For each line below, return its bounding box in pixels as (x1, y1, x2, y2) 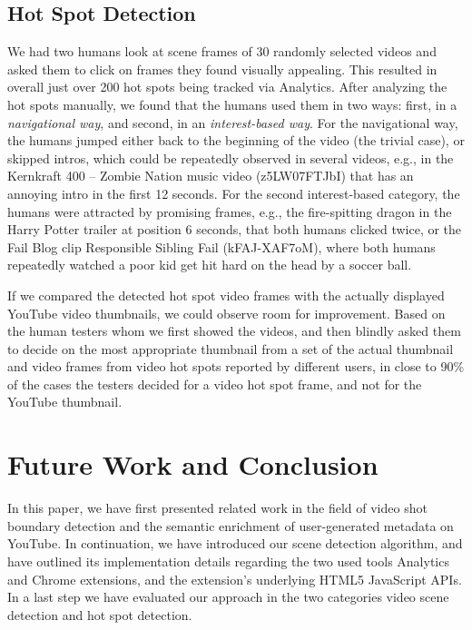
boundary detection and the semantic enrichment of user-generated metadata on (7, 516, 454, 535)
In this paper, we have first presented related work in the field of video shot (7, 498, 428, 517)
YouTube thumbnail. (7, 392, 123, 411)
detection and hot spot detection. (7, 605, 192, 624)
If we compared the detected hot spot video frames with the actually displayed (7, 285, 445, 304)
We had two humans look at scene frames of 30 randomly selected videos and (7, 42, 437, 61)
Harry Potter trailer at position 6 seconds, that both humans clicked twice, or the (7, 220, 462, 239)
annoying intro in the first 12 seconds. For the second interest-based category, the (7, 183, 460, 202)
